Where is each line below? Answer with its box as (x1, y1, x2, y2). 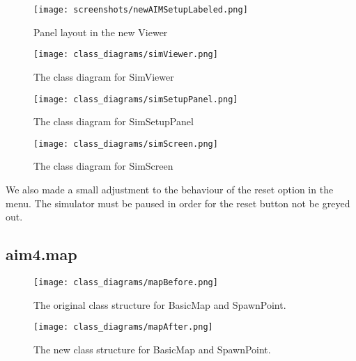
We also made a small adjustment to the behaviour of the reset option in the (6, 182, 334, 196)
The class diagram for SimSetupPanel (33, 114, 194, 129)
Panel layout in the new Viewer (33, 24, 168, 39)
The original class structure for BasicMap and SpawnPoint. (33, 297, 286, 312)
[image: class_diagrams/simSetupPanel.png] (33, 94, 238, 104)
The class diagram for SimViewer (33, 69, 174, 83)
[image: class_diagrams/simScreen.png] (33, 138, 218, 149)
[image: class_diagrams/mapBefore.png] (33, 277, 218, 287)
